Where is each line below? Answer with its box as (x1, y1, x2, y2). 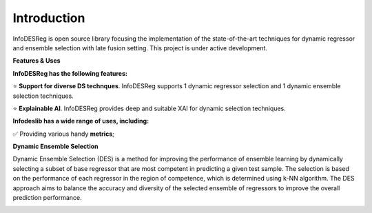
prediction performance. (12, 194, 82, 202)
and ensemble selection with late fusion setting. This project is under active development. (12, 43, 268, 52)
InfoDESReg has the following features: (12, 69, 127, 77)
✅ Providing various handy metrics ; (12, 130, 115, 138)
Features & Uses (12, 57, 61, 65)
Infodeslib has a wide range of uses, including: (12, 117, 149, 125)
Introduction (12, 10, 85, 26)
